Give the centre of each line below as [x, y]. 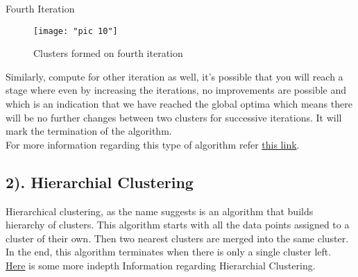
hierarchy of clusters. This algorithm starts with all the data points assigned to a [178, 225]
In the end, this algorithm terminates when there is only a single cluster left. [169, 252]
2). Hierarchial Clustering [100, 182]
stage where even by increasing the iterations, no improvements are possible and [176, 90]
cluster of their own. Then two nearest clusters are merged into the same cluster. [177, 238]
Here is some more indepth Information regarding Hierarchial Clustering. [161, 265]
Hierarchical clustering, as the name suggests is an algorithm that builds [160, 211]
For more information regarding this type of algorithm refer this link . [153, 144]
